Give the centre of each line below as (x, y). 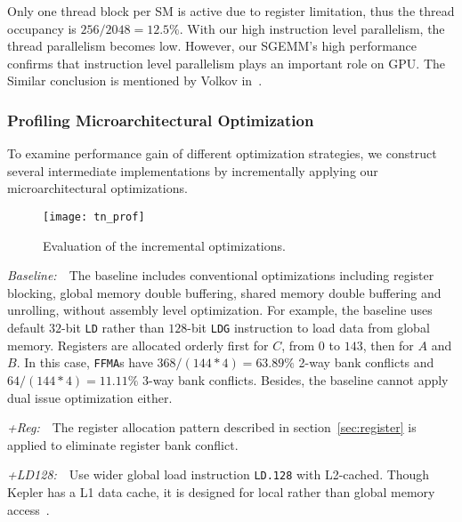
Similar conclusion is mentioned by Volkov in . (135, 80)
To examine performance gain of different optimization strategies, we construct (222, 153)
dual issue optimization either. (90, 397)
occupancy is (42, 28)
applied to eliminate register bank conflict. (123, 444)
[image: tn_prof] (94, 217)
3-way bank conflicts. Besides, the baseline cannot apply (296, 379)
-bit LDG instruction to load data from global (308, 327)
